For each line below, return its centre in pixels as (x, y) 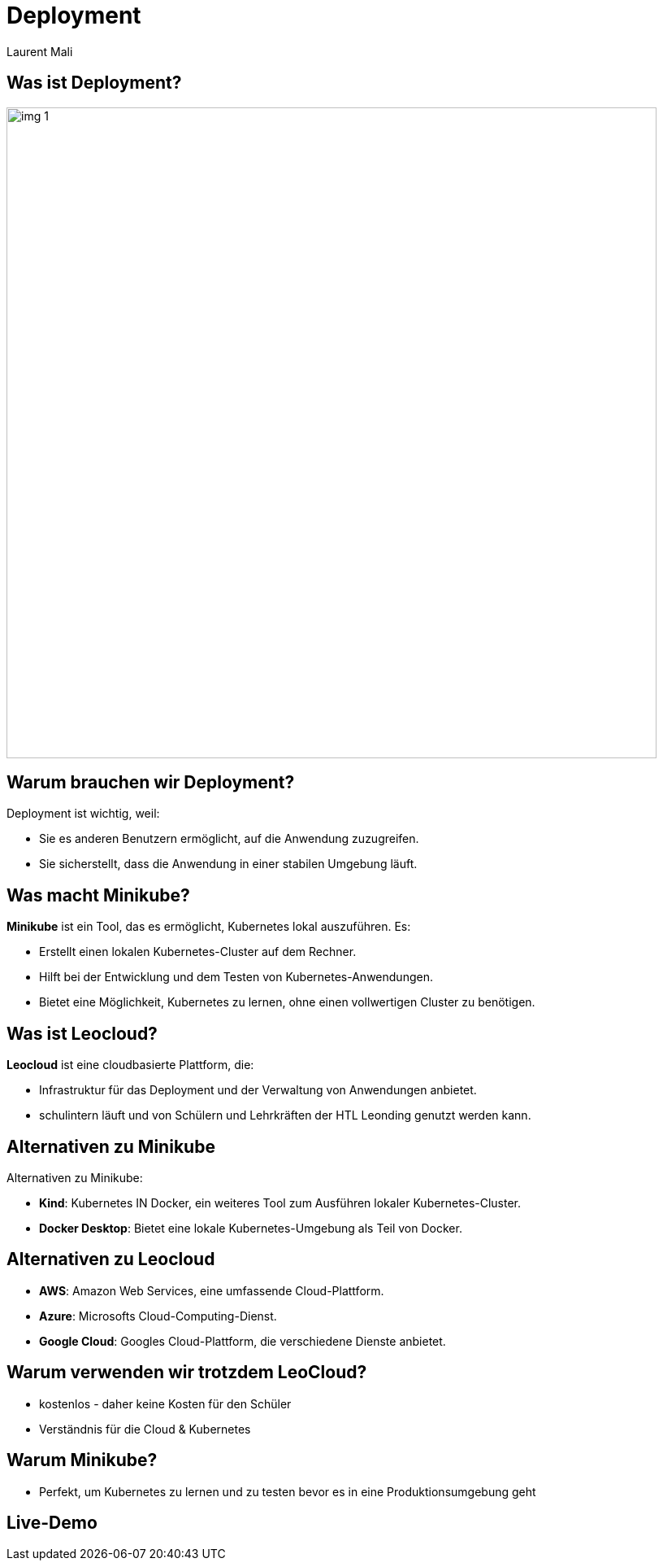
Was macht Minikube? (98, 895)
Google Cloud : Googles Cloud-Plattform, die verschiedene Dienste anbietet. (243, 1341)
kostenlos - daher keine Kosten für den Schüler (165, 1403)
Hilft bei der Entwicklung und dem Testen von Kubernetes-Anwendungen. (236, 977)
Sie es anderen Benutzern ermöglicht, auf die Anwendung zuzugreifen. (229, 839)
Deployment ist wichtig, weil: (83, 814)
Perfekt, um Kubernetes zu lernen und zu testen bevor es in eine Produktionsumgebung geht (288, 1491)
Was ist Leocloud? (82, 1033)
